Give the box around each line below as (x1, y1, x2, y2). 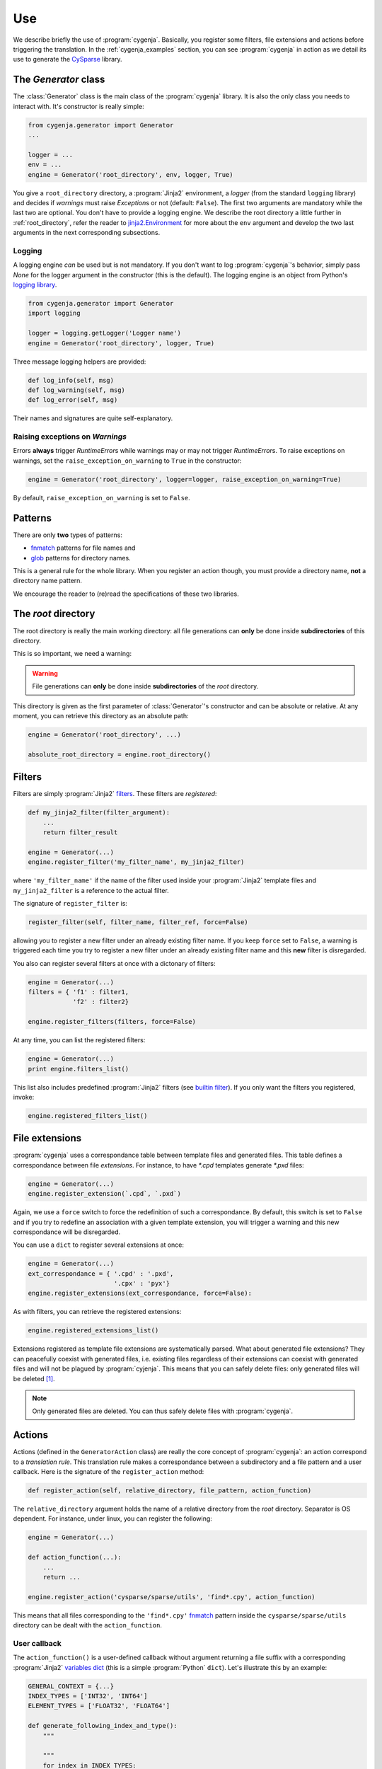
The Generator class (13, 74, 105, 86)
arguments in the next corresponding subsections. (13, 229, 161, 237)
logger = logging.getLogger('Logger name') (28, 329, 182, 338)
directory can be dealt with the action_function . (13, 1621, 163, 1630)
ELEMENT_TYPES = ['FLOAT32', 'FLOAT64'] (28, 1702, 170, 1710)
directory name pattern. (13, 577, 83, 585)
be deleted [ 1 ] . (13, 1374, 56, 1383)
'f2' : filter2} (72, 998, 129, 1006)
